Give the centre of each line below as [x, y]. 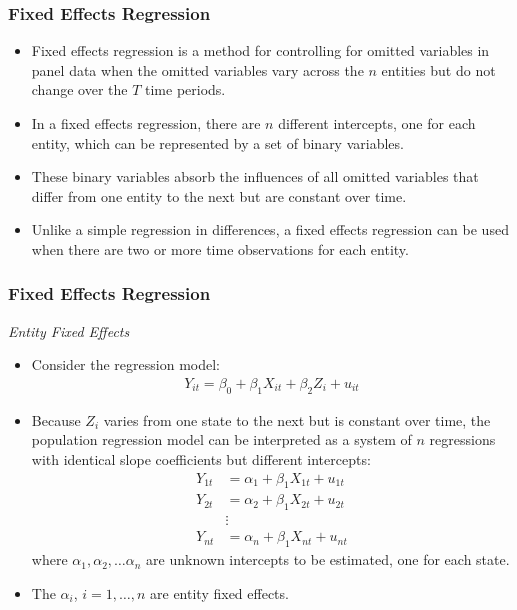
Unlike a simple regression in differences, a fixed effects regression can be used [270, 229]
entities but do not [438, 69]
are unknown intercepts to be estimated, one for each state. [328, 559]
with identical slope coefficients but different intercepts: [201, 458]
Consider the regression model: [125, 364]
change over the [79, 89]
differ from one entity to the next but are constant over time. [219, 195]
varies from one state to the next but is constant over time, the [297, 419]
